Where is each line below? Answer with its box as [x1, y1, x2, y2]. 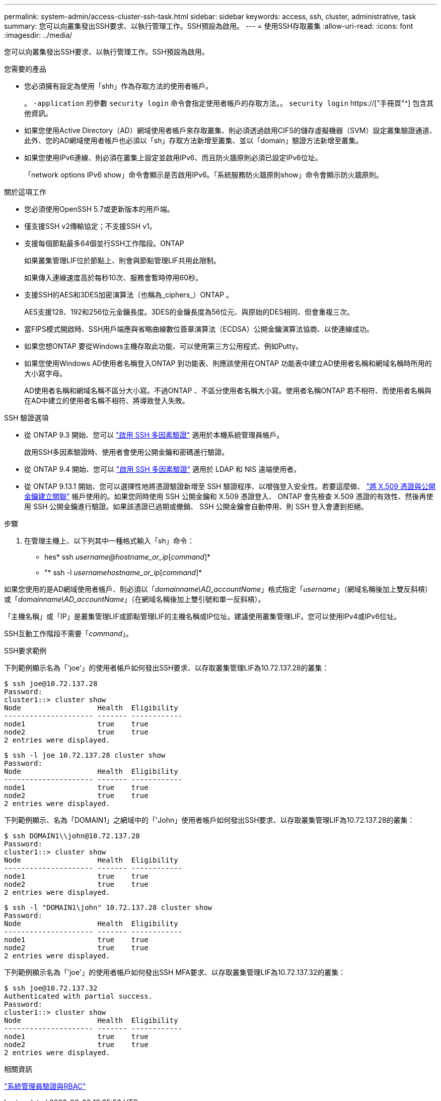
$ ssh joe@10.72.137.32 [4, 984, 98, 992]
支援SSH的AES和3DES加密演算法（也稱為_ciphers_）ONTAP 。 [24, 290, 234, 299]
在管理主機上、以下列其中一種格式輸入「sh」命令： [24, 536, 194, 545]
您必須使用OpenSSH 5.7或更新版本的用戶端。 [24, 205, 174, 213]
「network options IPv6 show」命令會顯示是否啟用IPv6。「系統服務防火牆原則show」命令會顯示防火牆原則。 [24, 170, 383, 179]
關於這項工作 [4, 188, 46, 196]
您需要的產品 [4, 65, 46, 73]
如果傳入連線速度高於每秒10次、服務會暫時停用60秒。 [24, 273, 203, 282]
